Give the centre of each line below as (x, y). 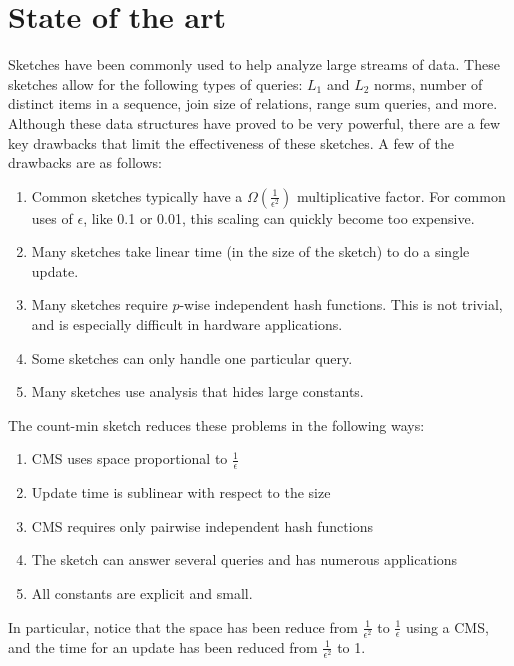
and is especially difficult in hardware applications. (187, 324)
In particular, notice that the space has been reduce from (183, 626)
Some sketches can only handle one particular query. (192, 357)
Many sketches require (99, 304)
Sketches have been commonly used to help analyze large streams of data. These (254, 64)
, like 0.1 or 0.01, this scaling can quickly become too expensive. (279, 217)
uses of (52, 217)
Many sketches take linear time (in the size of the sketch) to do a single (250, 251)
